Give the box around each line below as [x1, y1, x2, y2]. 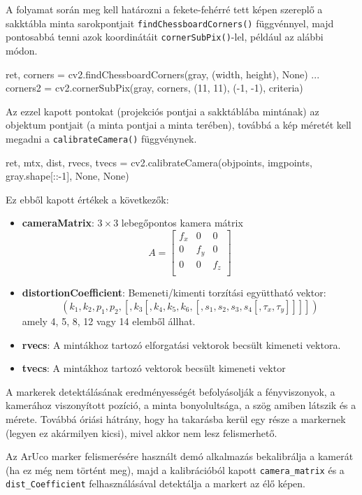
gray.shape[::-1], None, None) [6, 168, 129, 183]
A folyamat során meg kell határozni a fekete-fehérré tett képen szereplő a [6, 2, 323, 16]
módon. [6, 43, 38, 57]
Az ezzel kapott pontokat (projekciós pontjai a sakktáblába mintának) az [6, 103, 319, 118]
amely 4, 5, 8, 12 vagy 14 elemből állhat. [22, 314, 196, 328]
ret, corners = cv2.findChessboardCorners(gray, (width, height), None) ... [6, 66, 320, 81]
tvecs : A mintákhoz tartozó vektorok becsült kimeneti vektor [22, 361, 286, 375]
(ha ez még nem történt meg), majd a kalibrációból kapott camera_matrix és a [6, 462, 345, 477]
